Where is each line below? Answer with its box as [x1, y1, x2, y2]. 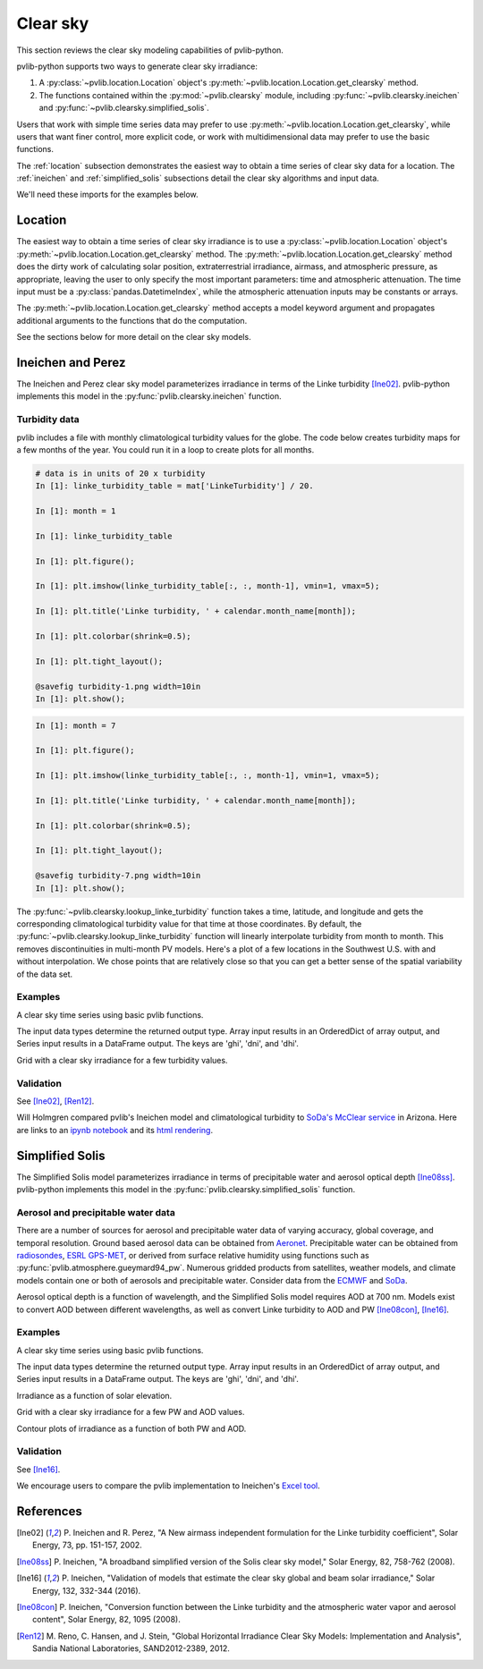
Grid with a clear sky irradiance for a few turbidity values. [16, 1055, 228, 1065]
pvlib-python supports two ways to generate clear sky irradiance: [16, 61, 258, 72]
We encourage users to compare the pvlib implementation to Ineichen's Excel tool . [16, 1480, 321, 1491]
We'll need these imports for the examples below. [16, 189, 199, 200]
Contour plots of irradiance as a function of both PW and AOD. [16, 1423, 247, 1434]
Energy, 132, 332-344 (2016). [32, 1585, 141, 1596]
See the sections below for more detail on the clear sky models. [16, 332, 251, 343]
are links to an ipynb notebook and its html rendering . [16, 1124, 214, 1135]
